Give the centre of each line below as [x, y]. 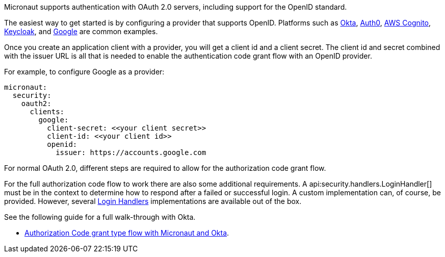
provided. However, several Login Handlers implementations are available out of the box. [153, 201]
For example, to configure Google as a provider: [84, 72]
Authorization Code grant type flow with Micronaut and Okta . [127, 233]
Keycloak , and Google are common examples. [81, 31]
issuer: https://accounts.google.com [131, 152]
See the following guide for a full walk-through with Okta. [100, 217]
